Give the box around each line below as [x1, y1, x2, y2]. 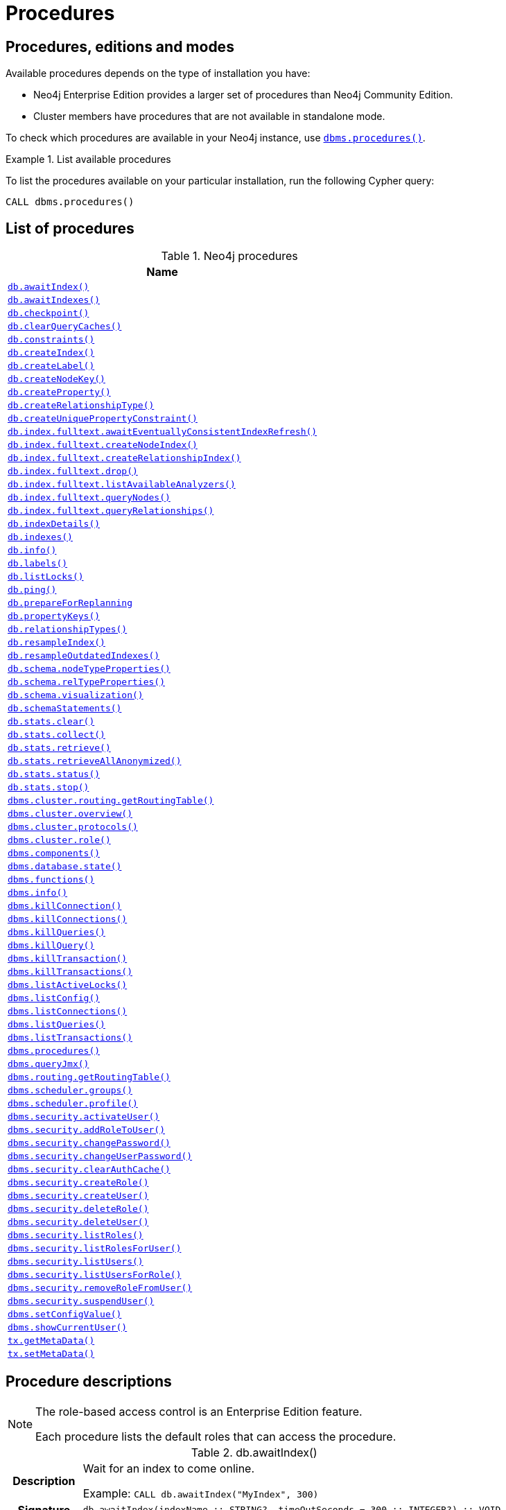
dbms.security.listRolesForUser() [8, 1243, 182, 1254]
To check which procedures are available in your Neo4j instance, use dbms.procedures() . [6, 132, 426, 144]
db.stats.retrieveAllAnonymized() [8, 756, 182, 767]
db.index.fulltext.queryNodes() [8, 492, 171, 503]
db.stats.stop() [8, 782, 89, 793]
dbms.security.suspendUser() [8, 1296, 155, 1307]
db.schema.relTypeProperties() [8, 677, 165, 688]
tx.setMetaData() [8, 1348, 95, 1360]
